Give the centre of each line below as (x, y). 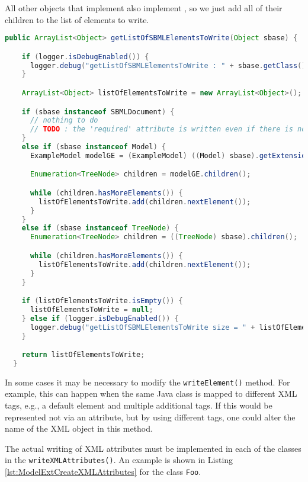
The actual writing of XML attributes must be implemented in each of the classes (153, 448)
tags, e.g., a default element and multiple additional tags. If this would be (139, 405)
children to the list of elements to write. (77, 19)
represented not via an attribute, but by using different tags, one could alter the (150, 417)
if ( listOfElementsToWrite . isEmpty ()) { (102, 301)
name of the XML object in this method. (79, 428)
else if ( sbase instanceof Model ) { (94, 147)
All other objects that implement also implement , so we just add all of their (144, 8)
